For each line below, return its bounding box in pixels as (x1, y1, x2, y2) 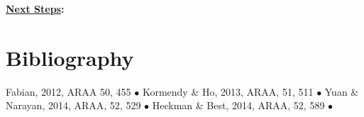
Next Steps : (6, 1, 65, 16)
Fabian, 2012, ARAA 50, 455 (6, 84, 131, 99)
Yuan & (324, 84, 359, 99)
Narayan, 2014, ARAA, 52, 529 (6, 98, 141, 113)
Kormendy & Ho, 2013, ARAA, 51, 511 (142, 84, 314, 99)
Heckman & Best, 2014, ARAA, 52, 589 (152, 98, 325, 113)
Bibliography (6, 43, 134, 72)
